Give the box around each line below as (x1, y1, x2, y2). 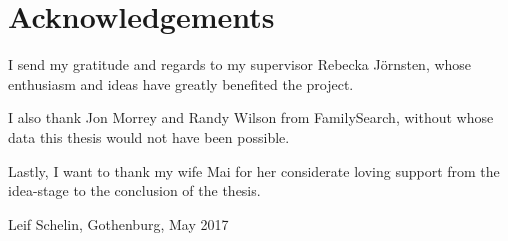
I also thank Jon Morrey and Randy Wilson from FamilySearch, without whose (8, 107, 494, 128)
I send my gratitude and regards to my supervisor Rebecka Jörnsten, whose (8, 54, 472, 75)
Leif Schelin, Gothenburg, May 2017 (8, 213, 229, 234)
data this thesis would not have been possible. (8, 126, 290, 147)
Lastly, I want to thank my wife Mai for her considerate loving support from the (8, 160, 500, 181)
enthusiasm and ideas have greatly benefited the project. (8, 73, 354, 94)
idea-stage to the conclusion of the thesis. (8, 180, 261, 201)
